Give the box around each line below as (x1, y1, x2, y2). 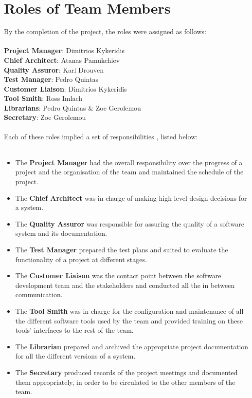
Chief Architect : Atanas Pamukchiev (4, 55, 120, 65)
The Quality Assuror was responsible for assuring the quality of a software (15, 218, 245, 228)
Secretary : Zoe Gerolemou (4, 112, 86, 122)
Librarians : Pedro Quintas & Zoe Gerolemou (4, 102, 141, 113)
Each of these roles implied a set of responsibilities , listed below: (4, 131, 198, 141)
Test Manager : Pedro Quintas (4, 74, 98, 84)
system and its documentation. (15, 228, 107, 238)
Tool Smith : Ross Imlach (4, 93, 83, 103)
